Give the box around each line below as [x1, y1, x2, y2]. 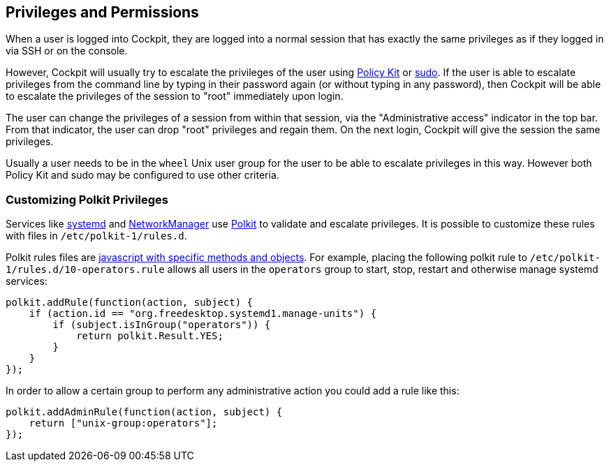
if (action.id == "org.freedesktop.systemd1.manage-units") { [29, 308, 377, 320]
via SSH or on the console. [6, 45, 128, 57]
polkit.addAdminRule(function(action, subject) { [6, 406, 283, 418]
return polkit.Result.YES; [76, 330, 223, 342]
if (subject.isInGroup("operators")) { [52, 319, 271, 331]
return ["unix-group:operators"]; [29, 417, 218, 429]
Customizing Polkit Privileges [6, 192, 169, 207]
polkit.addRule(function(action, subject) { [6, 297, 254, 309]
